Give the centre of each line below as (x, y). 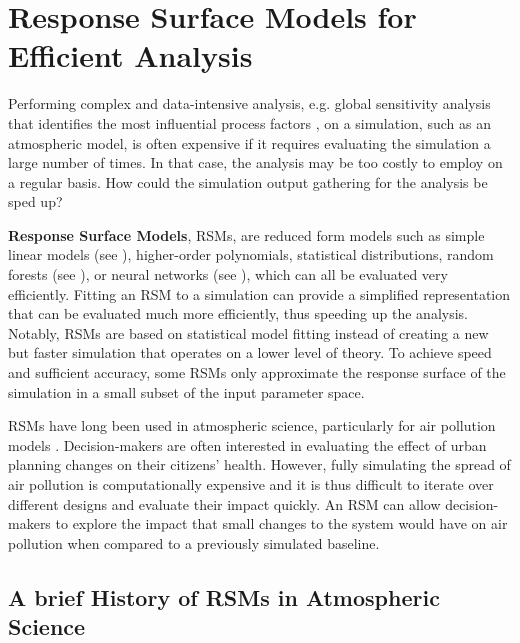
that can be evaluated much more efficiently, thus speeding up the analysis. (238, 313)
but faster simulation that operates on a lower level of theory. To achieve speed (250, 352)
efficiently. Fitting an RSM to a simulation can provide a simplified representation (259, 293)
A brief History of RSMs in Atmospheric (224, 596)
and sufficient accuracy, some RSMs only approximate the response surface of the (257, 372)
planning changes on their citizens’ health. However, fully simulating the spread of (259, 464)
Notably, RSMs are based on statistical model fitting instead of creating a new (248, 332)
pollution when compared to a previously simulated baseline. (194, 542)
